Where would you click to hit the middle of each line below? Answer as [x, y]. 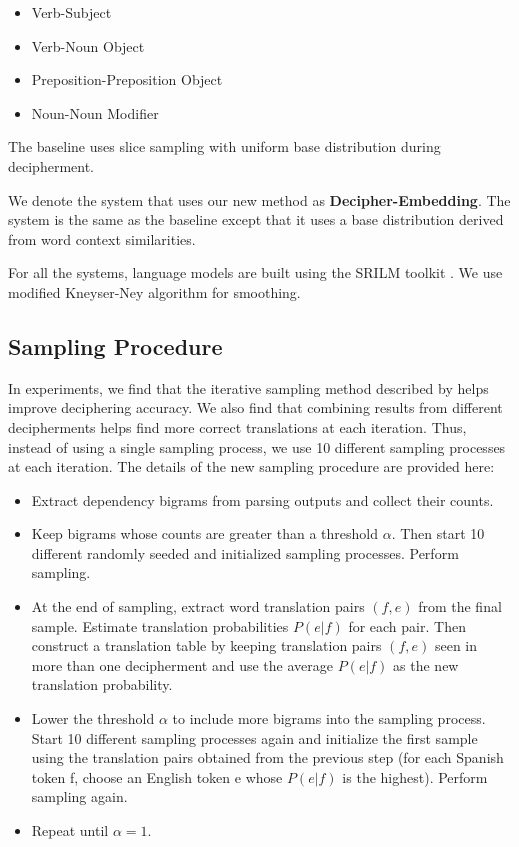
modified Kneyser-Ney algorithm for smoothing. [154, 291]
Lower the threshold [93, 718]
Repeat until [70, 830]
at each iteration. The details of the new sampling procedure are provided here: [251, 466]
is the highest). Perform [415, 776]
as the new [426, 664]
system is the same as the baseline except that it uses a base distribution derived [256, 219]
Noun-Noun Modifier [95, 112]
